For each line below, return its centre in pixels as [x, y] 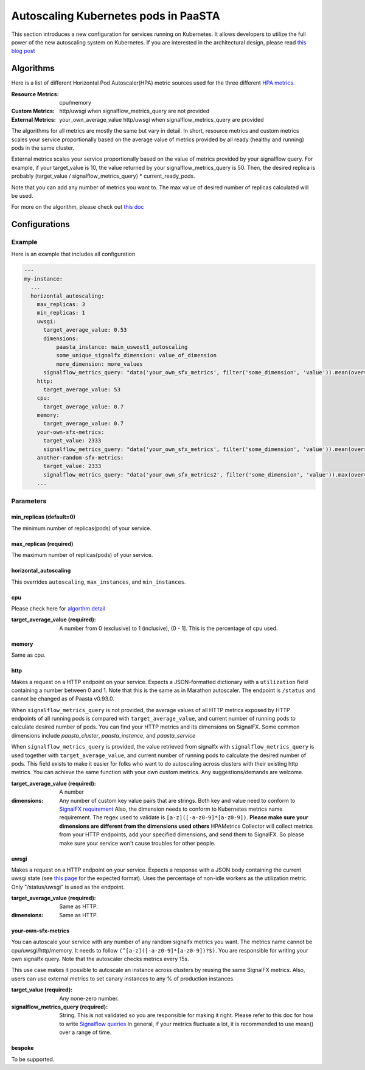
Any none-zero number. [89, 998]
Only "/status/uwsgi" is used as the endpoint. [68, 887]
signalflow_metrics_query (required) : [60, 1007]
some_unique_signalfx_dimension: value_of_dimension [136, 355]
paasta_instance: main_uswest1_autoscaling [122, 347]
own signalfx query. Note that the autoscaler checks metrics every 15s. [100, 959]
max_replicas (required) [42, 544]
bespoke [23, 1048]
